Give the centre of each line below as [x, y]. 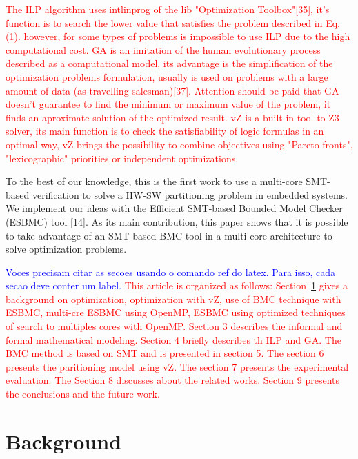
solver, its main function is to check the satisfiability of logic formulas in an [165, 131]
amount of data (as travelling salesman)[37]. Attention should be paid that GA [172, 90]
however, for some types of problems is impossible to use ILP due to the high [187, 36]
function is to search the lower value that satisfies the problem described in [164, 22]
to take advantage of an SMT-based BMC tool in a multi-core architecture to [169, 235]
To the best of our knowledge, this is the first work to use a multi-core [154, 181]
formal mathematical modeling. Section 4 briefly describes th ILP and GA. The [173, 339]
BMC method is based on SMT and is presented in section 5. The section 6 [165, 353]
